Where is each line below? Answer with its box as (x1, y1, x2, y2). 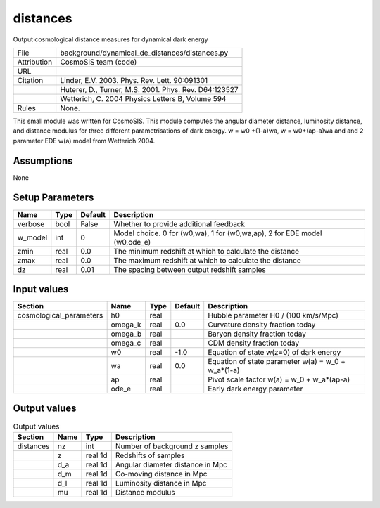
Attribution (17, 57, 53, 67)
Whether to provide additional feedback (113, 219, 246, 228)
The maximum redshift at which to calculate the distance (113, 255, 302, 265)
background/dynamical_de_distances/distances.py (60, 48, 229, 58)
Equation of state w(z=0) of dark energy (208, 348, 341, 358)
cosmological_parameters (17, 311, 103, 320)
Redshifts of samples (115, 450, 185, 460)
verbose (17, 219, 45, 228)
